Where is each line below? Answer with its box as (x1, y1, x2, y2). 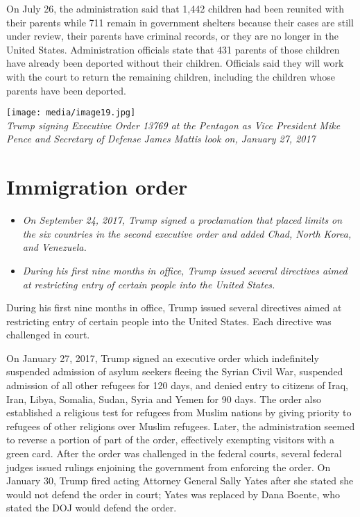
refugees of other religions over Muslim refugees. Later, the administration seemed (6, 418, 355, 433)
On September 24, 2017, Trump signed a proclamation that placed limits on (22, 213, 343, 227)
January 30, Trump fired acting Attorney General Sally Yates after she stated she (6, 473, 354, 488)
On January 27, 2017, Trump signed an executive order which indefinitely (6, 350, 319, 365)
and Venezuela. (22, 240, 87, 254)
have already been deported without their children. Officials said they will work (6, 56, 344, 70)
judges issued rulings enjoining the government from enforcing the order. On (6, 459, 331, 474)
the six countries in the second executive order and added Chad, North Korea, (22, 226, 352, 240)
